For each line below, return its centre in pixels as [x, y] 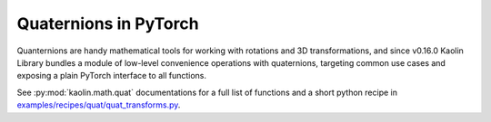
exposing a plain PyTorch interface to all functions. [112, 76]
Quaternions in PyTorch [108, 23]
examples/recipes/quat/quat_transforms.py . [99, 105]
